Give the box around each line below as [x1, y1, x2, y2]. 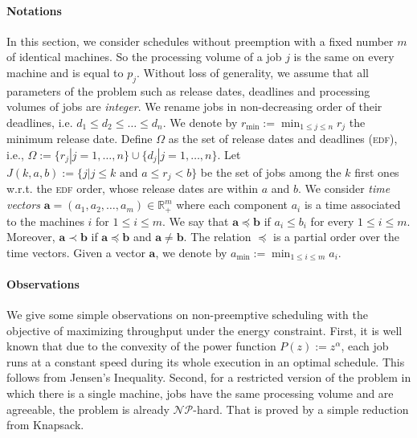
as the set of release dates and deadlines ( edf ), [168, 130, 398, 147]
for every [310, 212, 354, 229]
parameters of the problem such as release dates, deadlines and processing [6, 82, 370, 99]
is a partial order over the [273, 228, 400, 245]
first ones [354, 164, 399, 181]
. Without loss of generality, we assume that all [137, 63, 369, 80]
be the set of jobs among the [200, 164, 341, 181]
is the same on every [293, 48, 395, 65]
